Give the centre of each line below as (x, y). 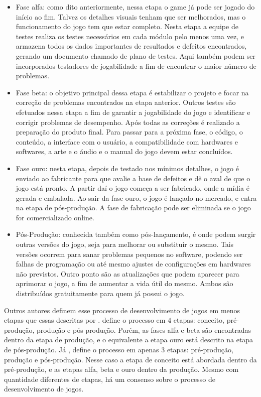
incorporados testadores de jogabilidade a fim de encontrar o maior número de (136, 65)
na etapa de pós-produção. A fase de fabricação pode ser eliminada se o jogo (133, 208)
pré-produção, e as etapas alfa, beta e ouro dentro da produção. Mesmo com (121, 369)
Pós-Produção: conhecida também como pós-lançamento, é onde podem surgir (136, 234)
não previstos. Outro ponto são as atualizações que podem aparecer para (127, 273)
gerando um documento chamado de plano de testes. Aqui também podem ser (136, 55)
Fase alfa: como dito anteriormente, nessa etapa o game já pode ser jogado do (135, 7)
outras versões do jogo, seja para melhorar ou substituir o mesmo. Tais (125, 244)
